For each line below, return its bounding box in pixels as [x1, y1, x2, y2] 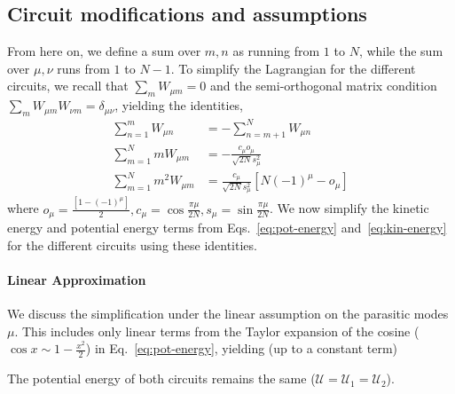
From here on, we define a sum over [7, 42, 201, 60]
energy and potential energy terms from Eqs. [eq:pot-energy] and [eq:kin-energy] [7, 218, 447, 237]
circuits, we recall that [7, 76, 129, 95]
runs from [57, 59, 110, 77]
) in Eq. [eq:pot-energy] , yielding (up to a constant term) [85, 339, 398, 358]
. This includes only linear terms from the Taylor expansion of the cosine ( [14, 321, 420, 340]
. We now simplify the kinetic [269, 199, 429, 217]
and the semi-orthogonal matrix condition [210, 76, 437, 95]
